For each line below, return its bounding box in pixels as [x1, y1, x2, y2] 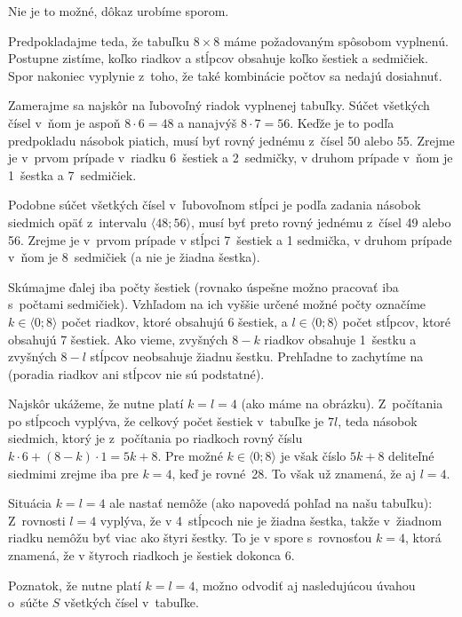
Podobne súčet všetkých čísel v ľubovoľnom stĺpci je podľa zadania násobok [8, 195, 421, 214]
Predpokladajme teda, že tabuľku [8, 31, 190, 50]
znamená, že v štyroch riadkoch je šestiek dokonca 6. [8, 546, 295, 565]
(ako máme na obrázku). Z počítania [241, 394, 443, 413]
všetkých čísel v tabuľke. [64, 593, 199, 612]
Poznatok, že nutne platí [8, 575, 141, 594]
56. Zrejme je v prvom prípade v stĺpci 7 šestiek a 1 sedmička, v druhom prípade [8, 230, 452, 249]
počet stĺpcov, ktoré [342, 312, 451, 330]
